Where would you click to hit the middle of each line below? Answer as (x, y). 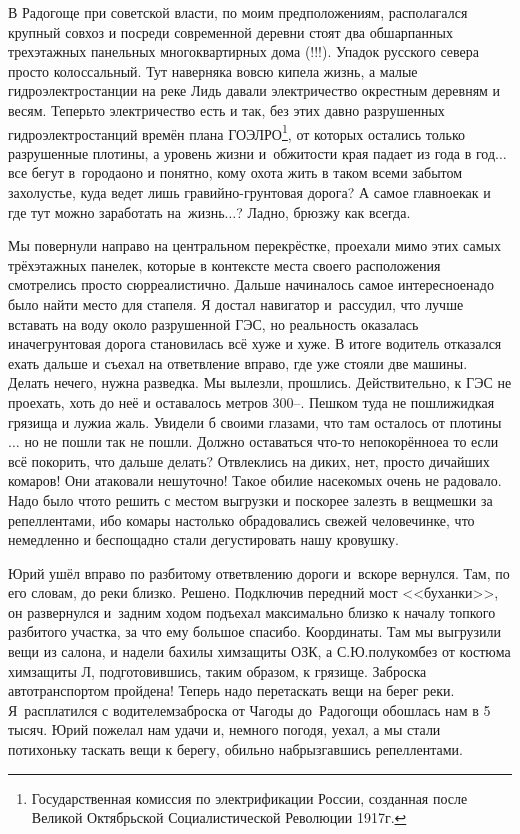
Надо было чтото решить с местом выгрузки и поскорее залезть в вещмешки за (250, 499)
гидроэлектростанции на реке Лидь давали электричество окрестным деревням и (254, 90)
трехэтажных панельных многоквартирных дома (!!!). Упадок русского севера (243, 51)
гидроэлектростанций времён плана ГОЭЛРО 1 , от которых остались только (237, 132)
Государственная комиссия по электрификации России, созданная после (249, 797)
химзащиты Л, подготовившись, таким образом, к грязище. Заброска (217, 670)
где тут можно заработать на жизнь (116, 211)
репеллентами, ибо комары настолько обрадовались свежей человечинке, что (241, 519)
